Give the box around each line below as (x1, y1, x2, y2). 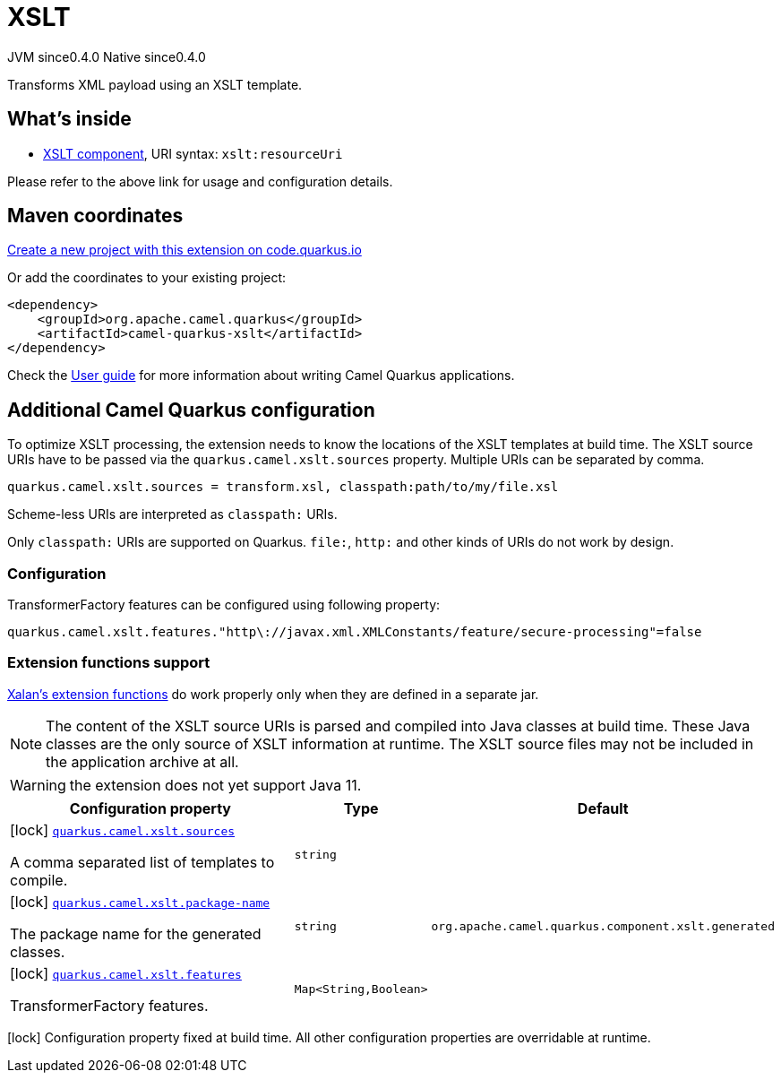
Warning (10, 775, 66, 794)
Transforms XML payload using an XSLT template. (7, 76, 303, 92)
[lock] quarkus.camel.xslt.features (10, 963, 242, 982)
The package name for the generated (10, 924, 262, 943)
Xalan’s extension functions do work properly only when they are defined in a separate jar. (7, 686, 539, 702)
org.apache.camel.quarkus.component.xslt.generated (431, 920, 775, 934)
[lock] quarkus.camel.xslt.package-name (10, 892, 270, 911)
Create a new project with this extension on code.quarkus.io (7, 242, 362, 258)
